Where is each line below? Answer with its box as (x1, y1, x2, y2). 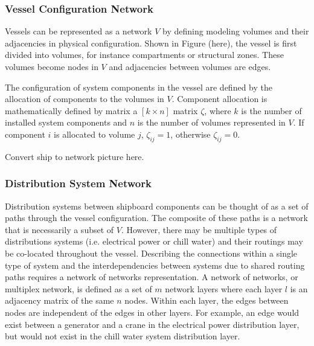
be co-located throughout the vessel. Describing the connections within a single (5, 246, 298, 259)
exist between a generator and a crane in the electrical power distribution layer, (5, 318, 300, 330)
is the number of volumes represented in (137, 116, 286, 129)
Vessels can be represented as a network (5, 25, 152, 37)
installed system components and (5, 116, 127, 129)
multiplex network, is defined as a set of (5, 282, 152, 295)
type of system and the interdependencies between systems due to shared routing (5, 258, 305, 271)
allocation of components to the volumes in (5, 92, 164, 105)
